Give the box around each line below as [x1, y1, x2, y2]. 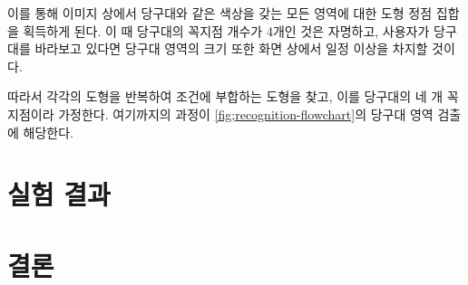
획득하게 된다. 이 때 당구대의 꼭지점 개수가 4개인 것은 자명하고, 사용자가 [23, 21, 430, 40]
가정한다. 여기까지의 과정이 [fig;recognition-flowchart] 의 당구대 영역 [58, 104, 434, 123]
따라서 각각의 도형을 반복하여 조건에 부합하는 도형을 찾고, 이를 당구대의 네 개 [7, 87, 444, 106]
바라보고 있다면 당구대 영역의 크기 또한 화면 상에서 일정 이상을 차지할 [34, 39, 428, 58]
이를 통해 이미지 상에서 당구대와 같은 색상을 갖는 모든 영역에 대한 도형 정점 [7, 4, 433, 22]
